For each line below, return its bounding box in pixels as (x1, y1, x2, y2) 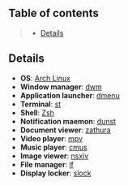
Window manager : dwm (19, 81, 103, 92)
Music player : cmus (19, 142, 87, 152)
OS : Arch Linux (19, 73, 71, 83)
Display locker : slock (19, 168, 92, 178)
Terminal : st (19, 99, 62, 109)
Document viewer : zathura (19, 125, 111, 135)
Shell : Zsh (19, 107, 55, 117)
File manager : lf (19, 159, 75, 169)
